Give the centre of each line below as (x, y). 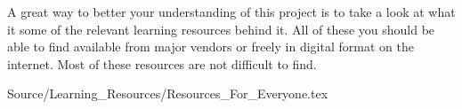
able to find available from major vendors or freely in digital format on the (211, 47)
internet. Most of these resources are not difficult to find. (162, 63)
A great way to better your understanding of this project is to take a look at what (231, 12)
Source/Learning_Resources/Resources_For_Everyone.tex (168, 93)
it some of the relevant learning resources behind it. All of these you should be (221, 29)
